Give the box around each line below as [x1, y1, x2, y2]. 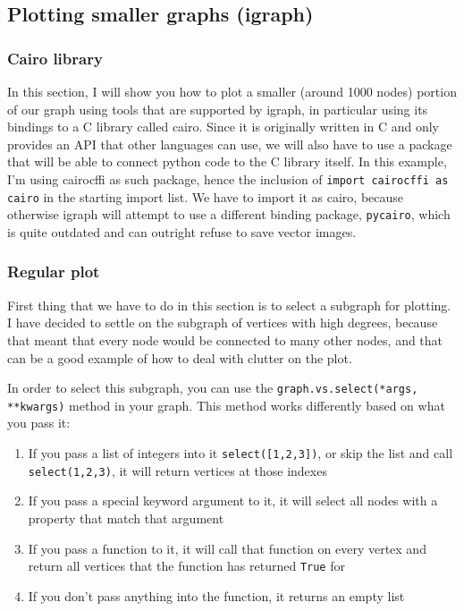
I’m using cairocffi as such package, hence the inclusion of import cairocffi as [7, 169, 449, 188]
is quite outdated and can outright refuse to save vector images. [7, 222, 357, 241]
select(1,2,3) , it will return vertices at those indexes [28, 461, 327, 479]
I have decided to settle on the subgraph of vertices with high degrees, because [7, 313, 438, 332]
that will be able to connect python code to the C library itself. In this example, [7, 152, 447, 171]
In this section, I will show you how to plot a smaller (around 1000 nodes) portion [7, 82, 457, 100]
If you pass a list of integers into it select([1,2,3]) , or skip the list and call [28, 444, 453, 462]
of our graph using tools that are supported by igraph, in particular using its [7, 99, 428, 118]
